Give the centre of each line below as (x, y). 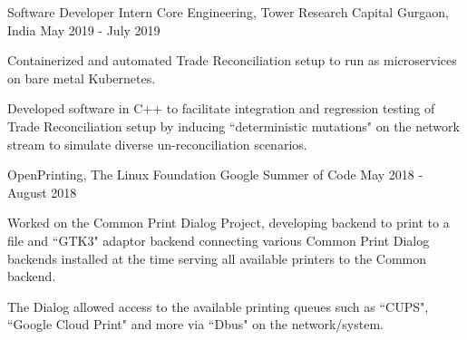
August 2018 (42, 192)
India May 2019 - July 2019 (84, 29)
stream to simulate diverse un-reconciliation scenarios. (157, 144)
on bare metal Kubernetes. (82, 78)
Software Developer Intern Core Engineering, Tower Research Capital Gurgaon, (228, 12)
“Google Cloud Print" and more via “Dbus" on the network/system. (195, 324)
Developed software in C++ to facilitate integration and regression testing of (221, 108)
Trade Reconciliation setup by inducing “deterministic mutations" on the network (233, 126)
